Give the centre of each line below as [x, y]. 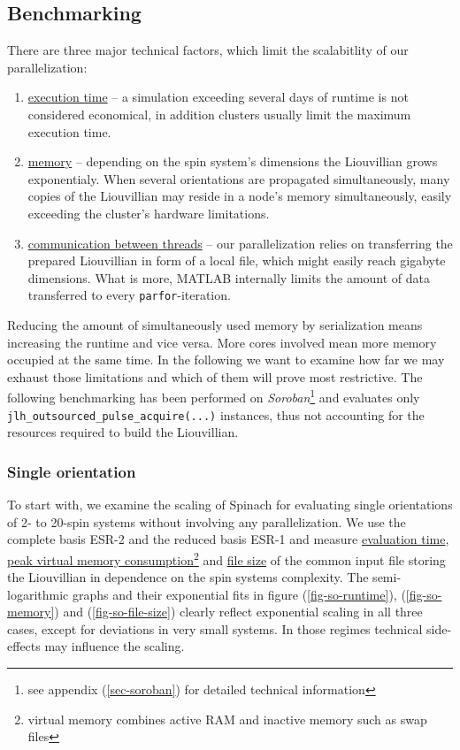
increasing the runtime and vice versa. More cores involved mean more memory [222, 342]
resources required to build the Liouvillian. [123, 432]
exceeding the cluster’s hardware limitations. [149, 213]
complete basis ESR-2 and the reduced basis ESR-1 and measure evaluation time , [228, 539]
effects [24, 646]
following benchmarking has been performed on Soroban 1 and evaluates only [214, 396]
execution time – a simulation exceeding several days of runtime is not [218, 97]
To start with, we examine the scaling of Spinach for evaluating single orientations [230, 505]
